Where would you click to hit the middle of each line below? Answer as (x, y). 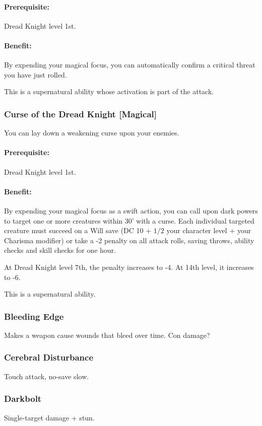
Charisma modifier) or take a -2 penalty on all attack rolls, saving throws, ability (129, 240)
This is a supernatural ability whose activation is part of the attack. (109, 91)
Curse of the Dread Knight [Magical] (80, 114)
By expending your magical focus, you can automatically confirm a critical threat (130, 65)
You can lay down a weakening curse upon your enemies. (92, 133)
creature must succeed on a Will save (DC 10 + (78, 230)
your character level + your (209, 230)
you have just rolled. (36, 74)
